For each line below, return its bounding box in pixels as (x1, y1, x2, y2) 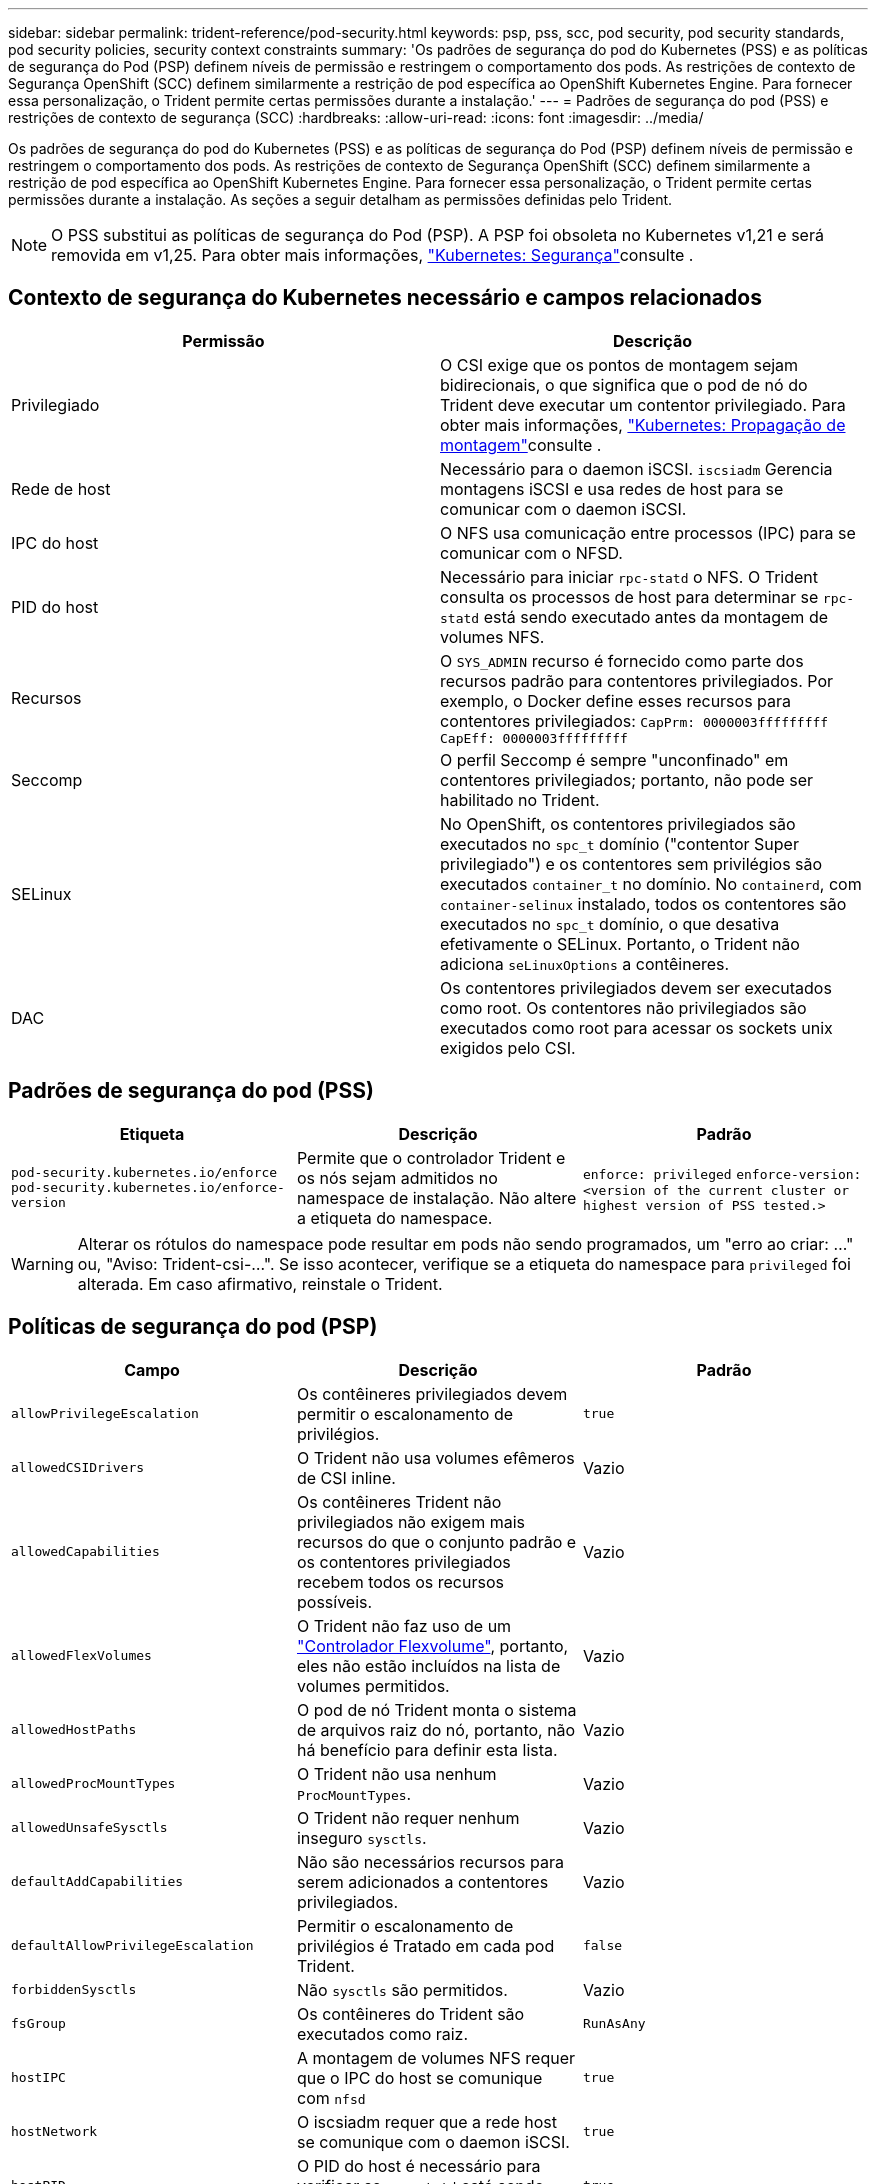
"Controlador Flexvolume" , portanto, (296, 1635, 569, 1656)
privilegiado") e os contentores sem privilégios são (440, 853, 823, 874)
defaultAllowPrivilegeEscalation (11, 1938, 254, 1954)
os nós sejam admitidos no (296, 1167, 498, 1188)
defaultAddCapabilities (11, 1874, 184, 1890)
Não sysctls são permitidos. (296, 1979, 508, 2000)
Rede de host (11, 478, 111, 499)
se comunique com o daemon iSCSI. (296, 2131, 570, 2152)
